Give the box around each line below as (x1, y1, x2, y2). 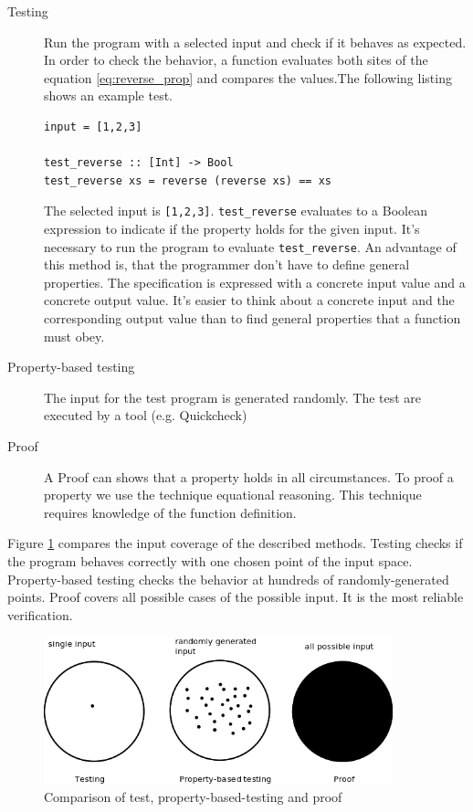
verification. (7, 605, 73, 624)
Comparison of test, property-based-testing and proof (44, 786, 342, 806)
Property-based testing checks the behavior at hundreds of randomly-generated (7, 569, 449, 588)
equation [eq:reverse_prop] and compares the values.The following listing (44, 68, 452, 87)
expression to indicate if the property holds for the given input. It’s (44, 219, 420, 237)
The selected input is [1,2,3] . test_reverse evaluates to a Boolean (44, 201, 427, 220)
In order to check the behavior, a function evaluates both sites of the (44, 50, 428, 69)
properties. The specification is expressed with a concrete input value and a (44, 272, 466, 291)
